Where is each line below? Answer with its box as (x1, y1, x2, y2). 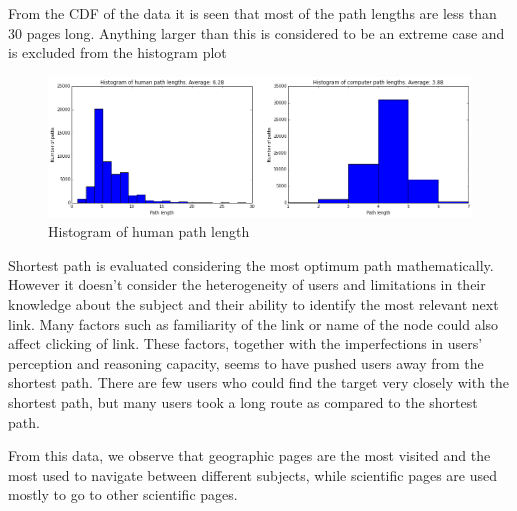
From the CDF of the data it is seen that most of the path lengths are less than (8, 3, 497, 23)
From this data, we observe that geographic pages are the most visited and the (8, 445, 491, 466)
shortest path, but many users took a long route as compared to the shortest (8, 392, 478, 413)
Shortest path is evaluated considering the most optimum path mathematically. (8, 254, 494, 275)
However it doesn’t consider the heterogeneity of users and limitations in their (8, 274, 486, 295)
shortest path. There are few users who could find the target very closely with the (8, 372, 510, 393)
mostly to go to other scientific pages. (8, 484, 238, 505)
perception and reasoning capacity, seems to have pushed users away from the (8, 352, 484, 373)
